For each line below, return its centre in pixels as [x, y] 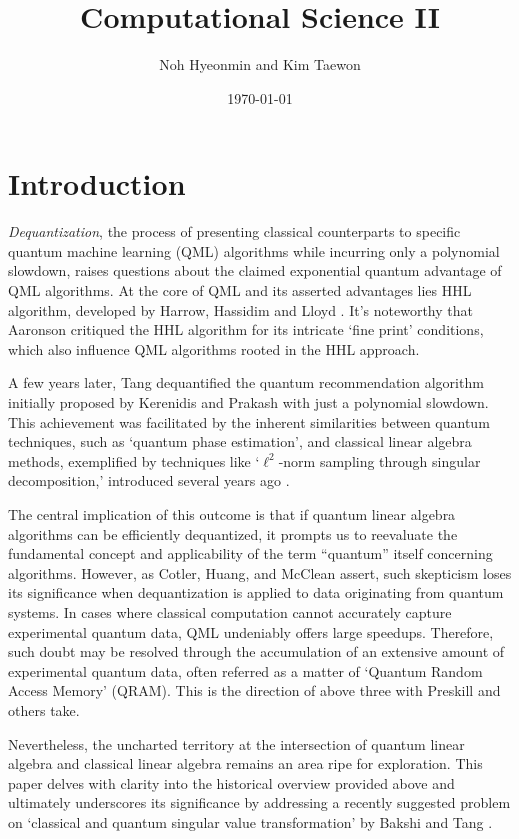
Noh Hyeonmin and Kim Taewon [260, 64]
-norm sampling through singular [379, 460]
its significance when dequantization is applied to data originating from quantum [256, 592]
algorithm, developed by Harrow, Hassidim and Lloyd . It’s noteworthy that [240, 309]
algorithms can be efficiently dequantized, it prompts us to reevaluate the [233, 533]
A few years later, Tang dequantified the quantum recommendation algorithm [246, 382]
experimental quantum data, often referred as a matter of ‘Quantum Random [245, 670]
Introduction [97, 183]
